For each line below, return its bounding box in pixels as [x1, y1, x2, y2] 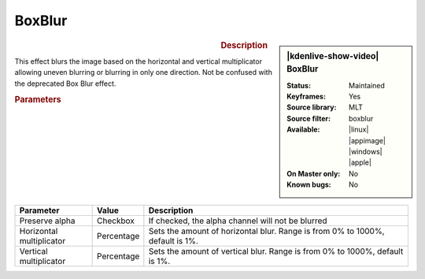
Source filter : [286, 113, 331, 123]
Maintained [349, 80, 386, 90]
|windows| [349, 147, 382, 157]
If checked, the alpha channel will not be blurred [148, 215, 327, 226]
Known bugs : [286, 180, 332, 189]
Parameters [14, 95, 62, 106]
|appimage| [349, 136, 386, 145]
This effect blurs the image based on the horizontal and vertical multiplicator [14, 56, 263, 66]
